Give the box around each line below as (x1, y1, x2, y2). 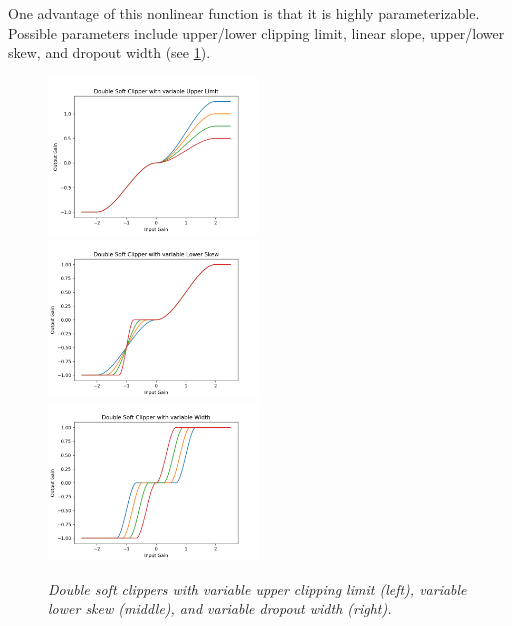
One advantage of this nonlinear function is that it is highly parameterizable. (8, 3, 480, 23)
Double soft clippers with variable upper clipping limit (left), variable (48, 578, 467, 599)
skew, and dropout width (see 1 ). (8, 42, 211, 63)
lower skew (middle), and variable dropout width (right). (48, 598, 392, 619)
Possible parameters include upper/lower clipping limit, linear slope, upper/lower (8, 22, 505, 43)
